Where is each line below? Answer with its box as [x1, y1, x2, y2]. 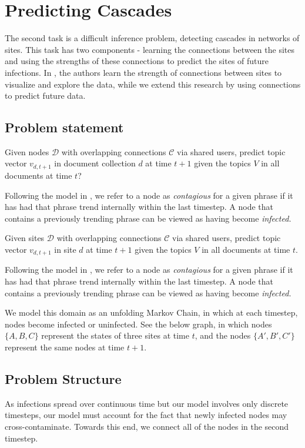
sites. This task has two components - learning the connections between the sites [5, 43, 294, 55]
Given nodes [5, 145, 49, 158]
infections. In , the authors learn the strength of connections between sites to [5, 66, 282, 78]
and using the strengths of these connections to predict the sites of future [5, 55, 269, 67]
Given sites [5, 232, 45, 244]
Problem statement [5, 118, 124, 136]
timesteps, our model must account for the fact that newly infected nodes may [5, 409, 287, 421]
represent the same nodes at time [5, 340, 125, 353]
